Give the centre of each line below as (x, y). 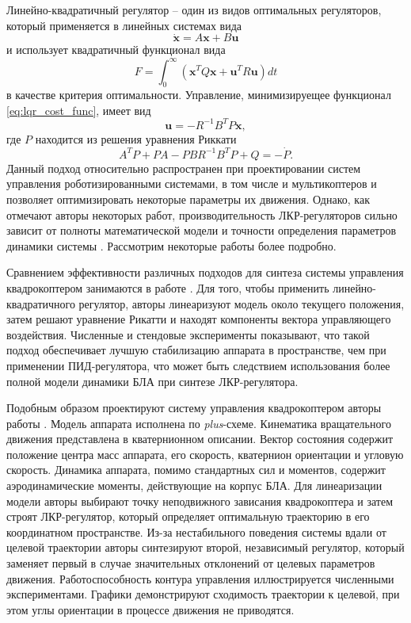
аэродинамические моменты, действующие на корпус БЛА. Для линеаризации (194, 485)
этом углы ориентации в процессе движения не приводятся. (150, 609)
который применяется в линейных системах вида (124, 25)
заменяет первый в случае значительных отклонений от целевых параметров (191, 563)
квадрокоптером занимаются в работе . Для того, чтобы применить (168, 287)
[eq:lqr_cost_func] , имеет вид (79, 110)
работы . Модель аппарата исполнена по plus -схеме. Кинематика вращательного (199, 423)
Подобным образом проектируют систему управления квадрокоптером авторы (194, 408)
